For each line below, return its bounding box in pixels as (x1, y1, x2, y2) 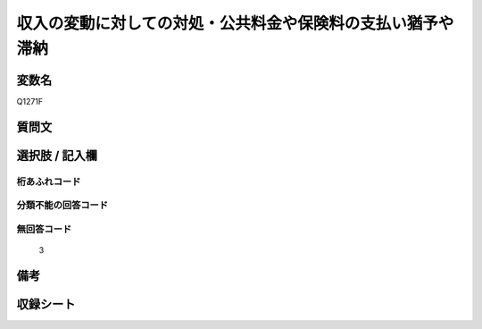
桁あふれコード (16, 175, 81, 188)
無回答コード (16, 223, 72, 235)
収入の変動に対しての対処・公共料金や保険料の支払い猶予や (16, 13, 454, 33)
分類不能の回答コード (16, 199, 109, 212)
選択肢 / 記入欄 (16, 148, 98, 163)
